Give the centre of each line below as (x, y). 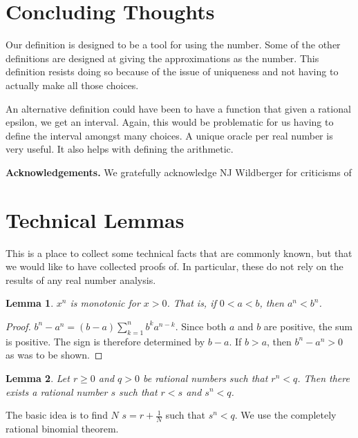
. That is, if (191, 303)
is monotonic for (105, 303)
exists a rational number (57, 391)
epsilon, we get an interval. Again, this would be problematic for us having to (170, 122)
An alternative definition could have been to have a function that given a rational (178, 108)
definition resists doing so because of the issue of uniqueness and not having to (172, 72)
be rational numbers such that (205, 378)
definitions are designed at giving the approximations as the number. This (162, 58)
